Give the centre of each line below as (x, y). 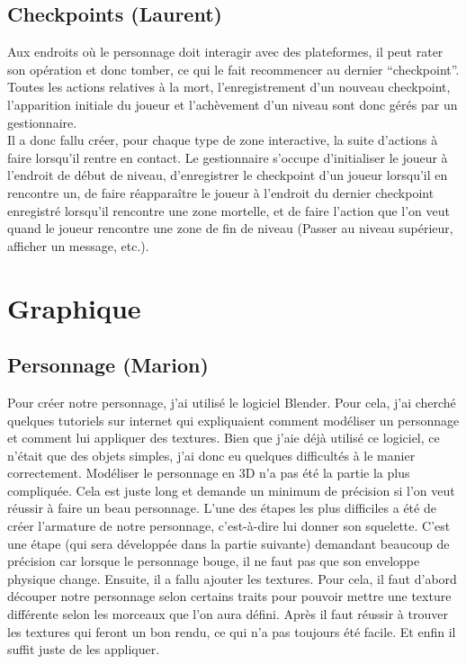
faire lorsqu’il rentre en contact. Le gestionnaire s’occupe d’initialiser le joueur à (228, 157)
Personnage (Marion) (108, 365)
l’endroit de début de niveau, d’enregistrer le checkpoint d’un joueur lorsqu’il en (228, 175)
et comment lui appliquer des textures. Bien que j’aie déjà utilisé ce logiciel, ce (224, 438)
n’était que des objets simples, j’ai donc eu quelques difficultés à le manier (211, 455)
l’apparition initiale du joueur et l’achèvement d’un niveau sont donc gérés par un (233, 104)
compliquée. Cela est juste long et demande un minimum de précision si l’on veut (231, 490)
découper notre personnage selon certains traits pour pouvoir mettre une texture (229, 596)
